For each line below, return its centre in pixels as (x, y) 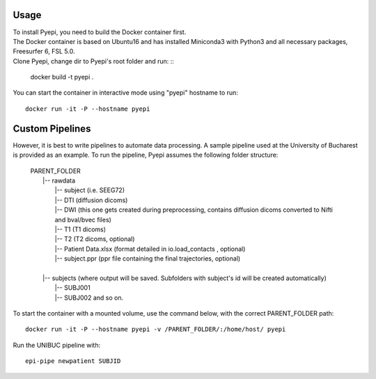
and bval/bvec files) (83, 219)
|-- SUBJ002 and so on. (89, 297)
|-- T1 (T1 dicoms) (80, 229)
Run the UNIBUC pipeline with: (57, 345)
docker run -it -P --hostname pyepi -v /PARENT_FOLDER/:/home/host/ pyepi (156, 330)
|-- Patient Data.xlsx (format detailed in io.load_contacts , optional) (150, 249)
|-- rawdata (59, 180)
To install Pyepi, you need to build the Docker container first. (100, 32)
